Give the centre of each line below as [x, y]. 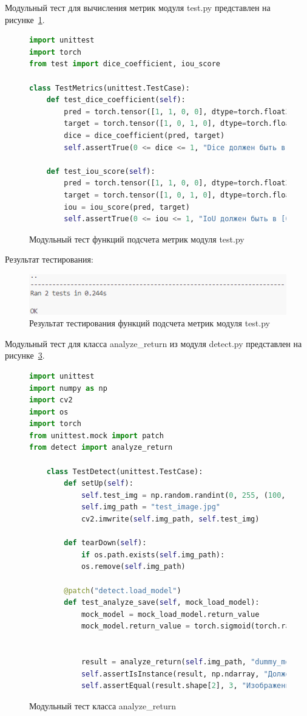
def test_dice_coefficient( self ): [116, 100]
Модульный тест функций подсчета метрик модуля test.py [137, 239]
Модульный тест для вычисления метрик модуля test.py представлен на [138, 7]
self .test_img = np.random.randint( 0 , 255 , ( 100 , [183, 495]
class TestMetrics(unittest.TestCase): [110, 88]
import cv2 [51, 400]
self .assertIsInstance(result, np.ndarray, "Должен [187, 674]
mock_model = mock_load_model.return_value [170, 614]
